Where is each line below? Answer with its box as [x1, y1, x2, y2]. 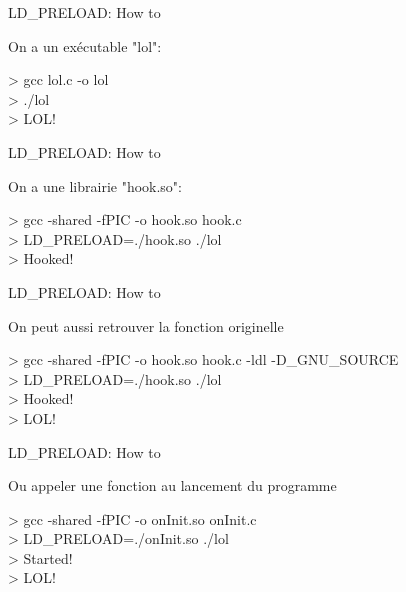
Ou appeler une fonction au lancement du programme [8, 475, 337, 496]
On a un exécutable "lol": [8, 35, 162, 56]
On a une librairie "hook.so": [8, 175, 182, 196]
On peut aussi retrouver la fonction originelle [8, 315, 284, 336]
